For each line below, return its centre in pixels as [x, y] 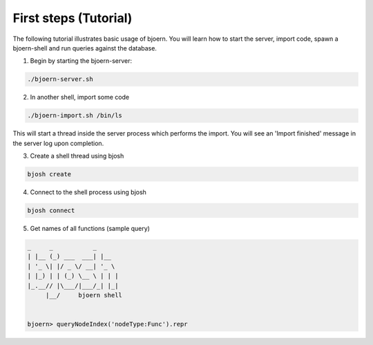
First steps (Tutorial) [73, 18]
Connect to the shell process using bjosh [88, 192]
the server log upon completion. [58, 143]
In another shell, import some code [80, 97]
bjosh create [49, 174]
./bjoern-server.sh [60, 79]
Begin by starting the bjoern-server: [81, 61]
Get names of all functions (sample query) [90, 228]
